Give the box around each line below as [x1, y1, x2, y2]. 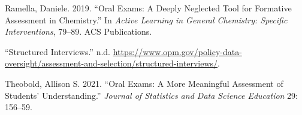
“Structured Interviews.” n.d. [5, 45, 110, 57]
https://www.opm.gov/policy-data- [113, 45, 242, 57]
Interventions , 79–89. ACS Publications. [5, 25, 152, 38]
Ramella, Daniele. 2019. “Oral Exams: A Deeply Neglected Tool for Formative [5, 2, 292, 14]
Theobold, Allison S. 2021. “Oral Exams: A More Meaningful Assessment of [5, 77, 283, 89]
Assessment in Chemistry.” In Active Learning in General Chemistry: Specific [5, 13, 288, 26]
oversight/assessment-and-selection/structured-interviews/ [5, 57, 218, 69]
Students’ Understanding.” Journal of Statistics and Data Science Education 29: [5, 89, 298, 101]
